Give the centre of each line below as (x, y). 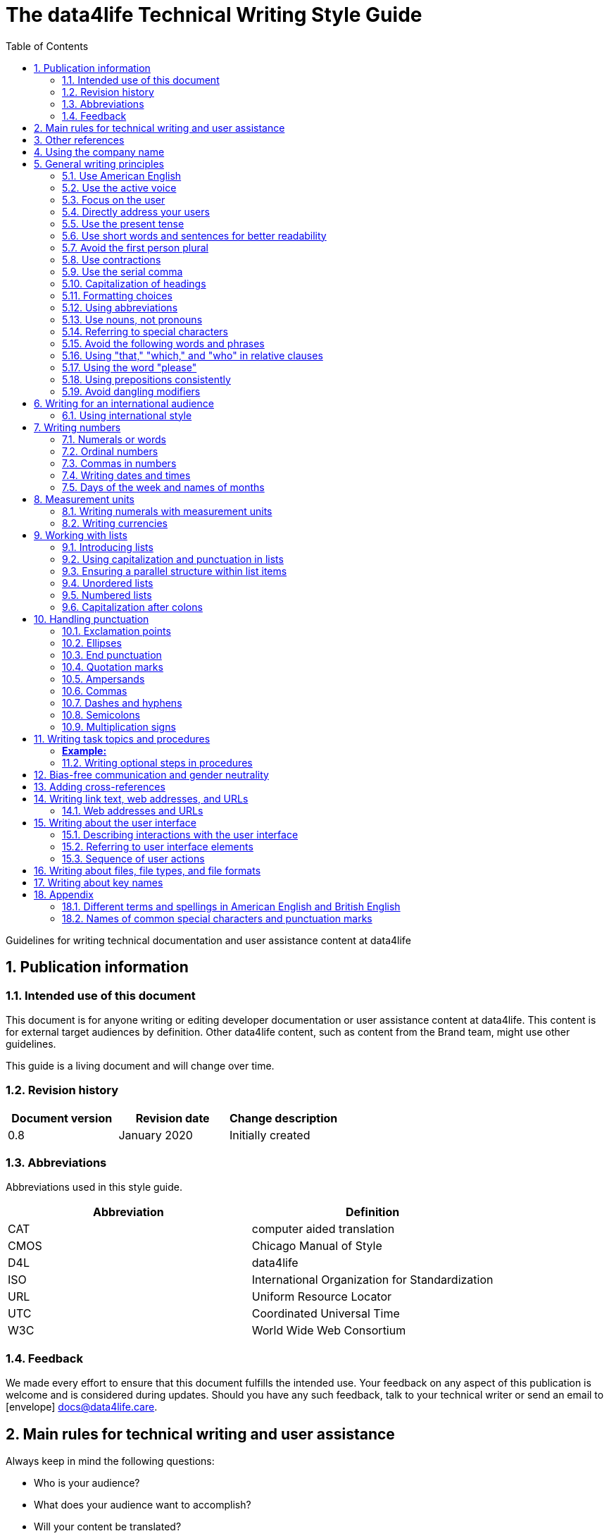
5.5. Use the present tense (123, 223)
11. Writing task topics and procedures (122, 738)
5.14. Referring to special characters (145, 331)
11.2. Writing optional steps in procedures (157, 762)
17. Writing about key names (99, 882)
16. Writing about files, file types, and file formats (147, 870)
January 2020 (156, 1135)
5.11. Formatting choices (117, 295)
